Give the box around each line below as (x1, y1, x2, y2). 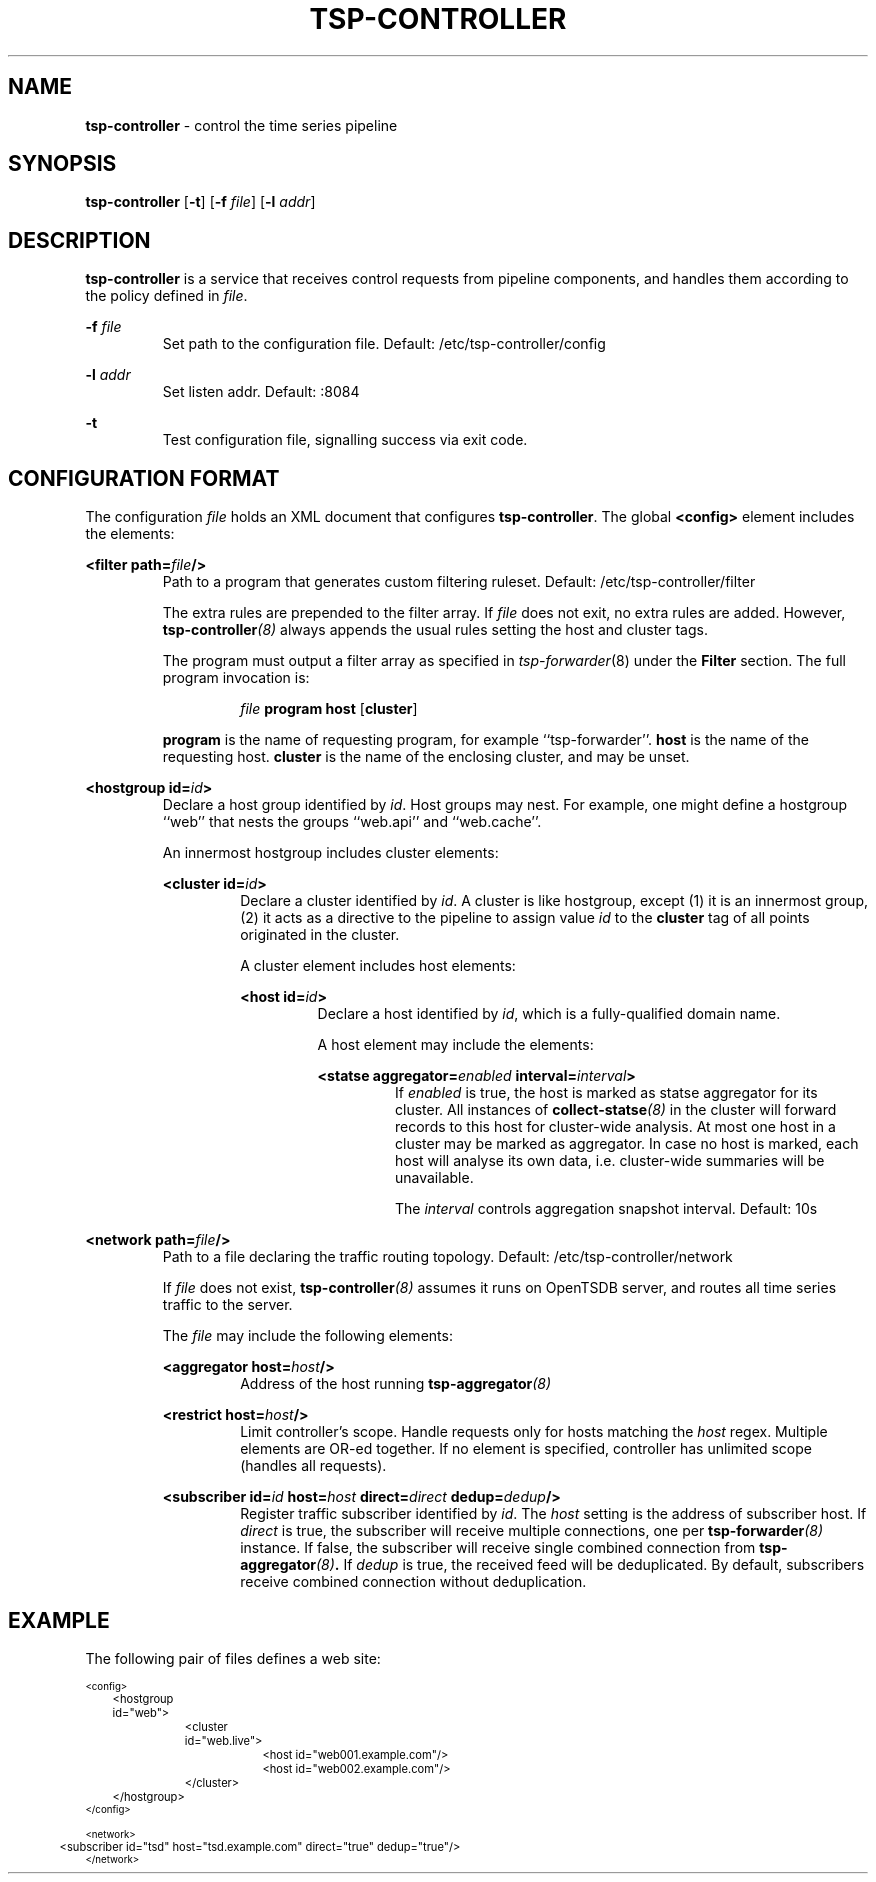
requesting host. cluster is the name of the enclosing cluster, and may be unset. (162, 748, 690, 766)
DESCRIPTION (8, 227, 151, 253)
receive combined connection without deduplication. (240, 1573, 587, 1591)
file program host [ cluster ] (240, 700, 418, 718)
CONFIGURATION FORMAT (8, 465, 280, 491)
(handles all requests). (240, 1457, 387, 1475)
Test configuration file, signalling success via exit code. (162, 431, 528, 449)
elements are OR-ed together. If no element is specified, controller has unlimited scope (240, 1440, 812, 1458)
